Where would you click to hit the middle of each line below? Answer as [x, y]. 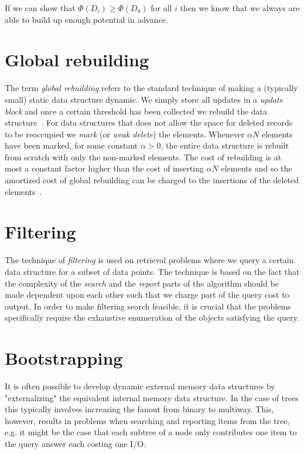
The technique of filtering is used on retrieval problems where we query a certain [149, 260]
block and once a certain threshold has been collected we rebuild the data [136, 111]
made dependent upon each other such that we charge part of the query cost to [147, 295]
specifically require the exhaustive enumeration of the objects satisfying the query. [152, 317]
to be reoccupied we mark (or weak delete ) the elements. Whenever [125, 134]
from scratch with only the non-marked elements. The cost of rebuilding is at [143, 157]
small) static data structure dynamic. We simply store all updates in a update [144, 99]
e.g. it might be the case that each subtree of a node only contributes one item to [151, 432]
